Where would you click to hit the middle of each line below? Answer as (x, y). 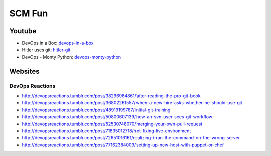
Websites (24, 71)
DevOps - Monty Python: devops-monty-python (72, 57)
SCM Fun (29, 13)
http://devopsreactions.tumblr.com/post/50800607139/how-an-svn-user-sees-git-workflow (117, 117)
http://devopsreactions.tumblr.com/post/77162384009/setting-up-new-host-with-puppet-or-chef (123, 145)
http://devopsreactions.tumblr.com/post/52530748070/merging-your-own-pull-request (112, 124)
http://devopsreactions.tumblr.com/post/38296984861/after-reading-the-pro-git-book (111, 96)
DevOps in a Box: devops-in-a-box (58, 43)
